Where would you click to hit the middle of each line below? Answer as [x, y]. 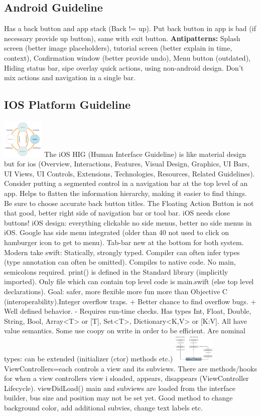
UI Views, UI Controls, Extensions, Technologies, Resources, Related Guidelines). [129, 173]
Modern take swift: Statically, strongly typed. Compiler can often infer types [122, 252]
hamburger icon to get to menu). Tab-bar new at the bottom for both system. [124, 242]
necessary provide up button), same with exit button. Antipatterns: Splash [122, 38]
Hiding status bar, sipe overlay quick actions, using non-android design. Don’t [124, 67]
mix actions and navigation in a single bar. [70, 77]
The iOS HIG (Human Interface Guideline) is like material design [145, 154]
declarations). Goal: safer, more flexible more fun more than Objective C [116, 291]
